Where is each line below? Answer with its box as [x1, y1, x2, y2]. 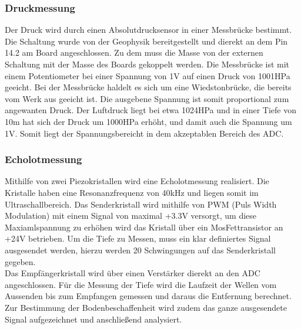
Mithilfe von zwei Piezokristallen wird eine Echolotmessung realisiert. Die [5, 175, 269, 187]
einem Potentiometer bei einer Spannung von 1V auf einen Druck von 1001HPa [5, 69, 290, 82]
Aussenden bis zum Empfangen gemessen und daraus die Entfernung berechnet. [5, 290, 292, 302]
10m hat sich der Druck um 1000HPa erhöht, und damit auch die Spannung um [5, 115, 292, 127]
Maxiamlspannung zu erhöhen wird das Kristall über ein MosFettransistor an [5, 221, 283, 233]
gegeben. [5, 255, 36, 267]
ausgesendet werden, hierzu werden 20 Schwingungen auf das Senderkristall [5, 243, 276, 256]
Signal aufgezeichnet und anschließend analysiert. [5, 313, 182, 325]
